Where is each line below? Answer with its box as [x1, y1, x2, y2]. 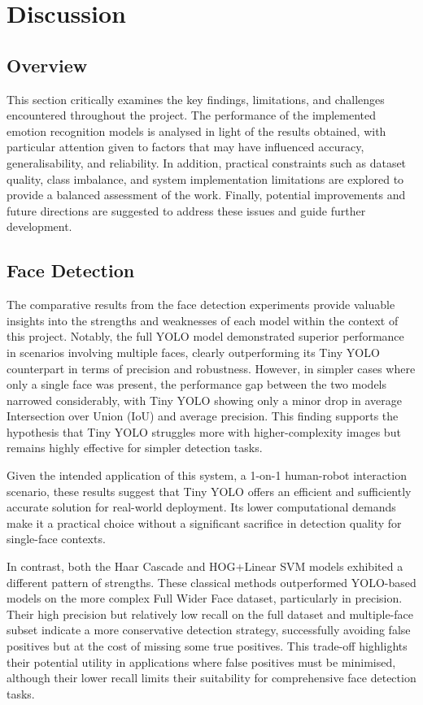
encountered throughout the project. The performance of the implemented [7, 107, 377, 124]
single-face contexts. [7, 530, 106, 547]
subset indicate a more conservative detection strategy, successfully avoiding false [7, 621, 411, 638]
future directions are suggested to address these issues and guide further [7, 202, 366, 219]
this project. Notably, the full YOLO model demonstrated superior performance [7, 328, 404, 345]
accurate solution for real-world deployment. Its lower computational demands [7, 498, 396, 516]
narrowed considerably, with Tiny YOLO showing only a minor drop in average [7, 391, 402, 408]
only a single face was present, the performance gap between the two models [7, 376, 387, 393]
